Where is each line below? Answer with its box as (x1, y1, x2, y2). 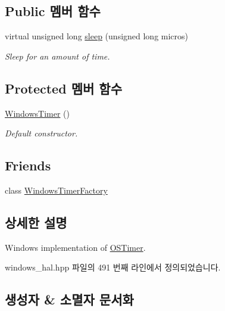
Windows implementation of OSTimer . (5, 241, 146, 253)
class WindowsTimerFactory (5, 184, 108, 196)
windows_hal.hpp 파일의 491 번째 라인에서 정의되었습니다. (5, 261, 221, 273)
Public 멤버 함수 (5, 2, 101, 20)
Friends (5, 156, 51, 175)
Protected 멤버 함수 (5, 79, 122, 97)
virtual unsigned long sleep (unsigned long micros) (5, 30, 189, 42)
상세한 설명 (5, 213, 67, 231)
